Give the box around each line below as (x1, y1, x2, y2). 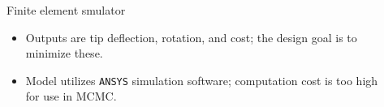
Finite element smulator (6, 2, 126, 18)
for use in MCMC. (25, 88, 117, 105)
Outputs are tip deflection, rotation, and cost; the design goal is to (25, 28, 357, 45)
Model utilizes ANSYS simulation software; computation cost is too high (25, 71, 378, 88)
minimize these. (25, 45, 103, 62)
